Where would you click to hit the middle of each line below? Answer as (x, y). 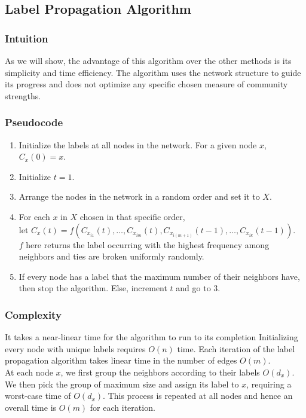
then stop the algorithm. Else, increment (93, 288)
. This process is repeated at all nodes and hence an (198, 396)
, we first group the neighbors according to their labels (160, 372)
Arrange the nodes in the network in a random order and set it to (139, 196)
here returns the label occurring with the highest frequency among (148, 244)
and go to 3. (198, 288)
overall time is (31, 407)
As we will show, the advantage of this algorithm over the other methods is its (148, 60)
